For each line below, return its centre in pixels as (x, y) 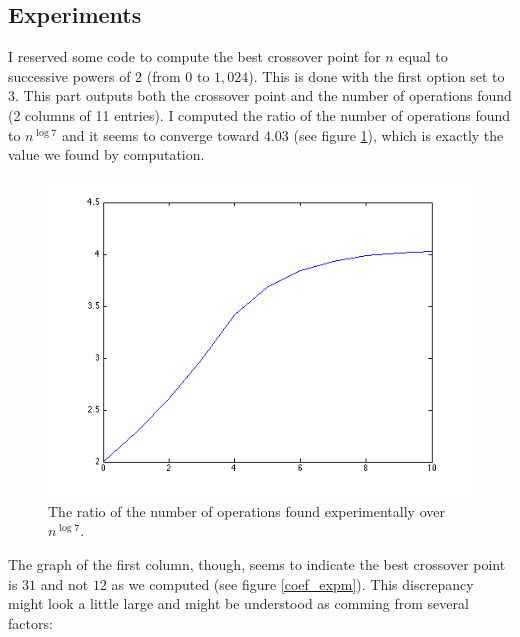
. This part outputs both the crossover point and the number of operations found (263, 95)
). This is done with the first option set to (376, 75)
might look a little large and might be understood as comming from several (238, 603)
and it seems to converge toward (160, 134)
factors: (30, 622)
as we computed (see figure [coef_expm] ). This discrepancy (292, 583)
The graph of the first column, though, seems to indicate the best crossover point (257, 563)
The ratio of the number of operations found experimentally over (246, 510)
